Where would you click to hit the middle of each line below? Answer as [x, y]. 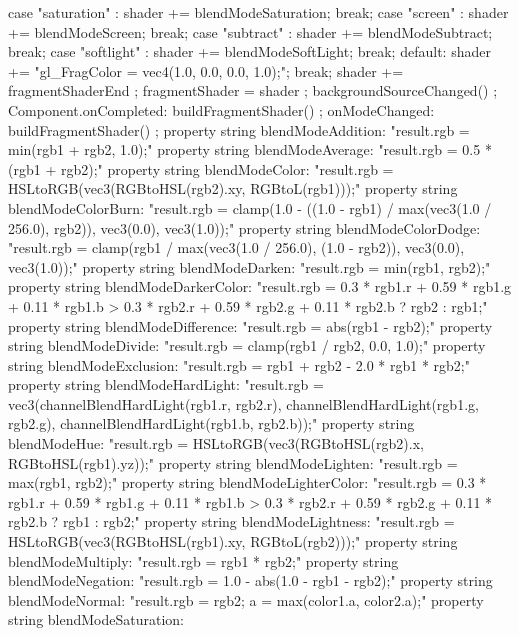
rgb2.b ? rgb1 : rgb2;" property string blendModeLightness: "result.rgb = [231, 521]
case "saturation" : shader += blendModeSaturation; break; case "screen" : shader [258, 12]
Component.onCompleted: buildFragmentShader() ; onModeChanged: [221, 109]
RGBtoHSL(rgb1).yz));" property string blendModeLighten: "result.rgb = [233, 462]
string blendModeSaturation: [96, 619]
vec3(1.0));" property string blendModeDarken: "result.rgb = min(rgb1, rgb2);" [249, 266]
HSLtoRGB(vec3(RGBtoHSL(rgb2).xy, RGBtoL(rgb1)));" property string [233, 188]
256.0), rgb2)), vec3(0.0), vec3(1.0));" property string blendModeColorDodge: [244, 227]
